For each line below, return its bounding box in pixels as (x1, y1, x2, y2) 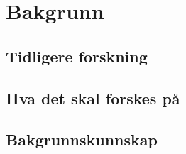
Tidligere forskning (6, 45, 148, 67)
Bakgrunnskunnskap (6, 128, 158, 150)
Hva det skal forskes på (6, 87, 180, 109)
